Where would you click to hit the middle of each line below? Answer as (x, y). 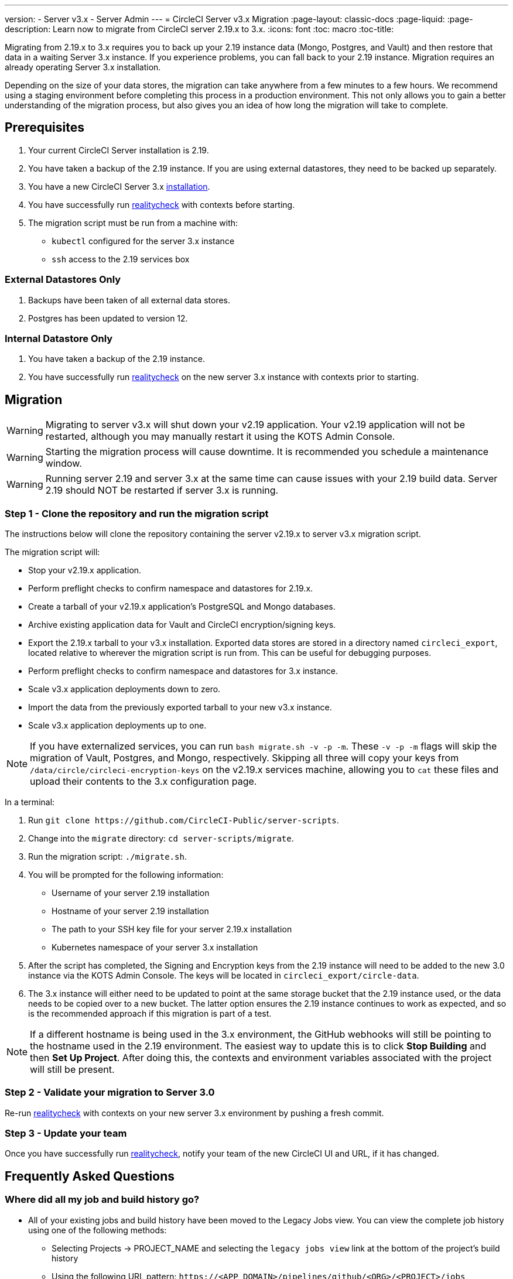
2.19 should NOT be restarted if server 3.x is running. (162, 490)
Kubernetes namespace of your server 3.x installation (155, 947)
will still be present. (72, 1069)
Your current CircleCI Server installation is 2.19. (119, 150)
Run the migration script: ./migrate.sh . (107, 856)
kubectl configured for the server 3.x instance (143, 241)
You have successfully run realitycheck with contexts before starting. (162, 204)
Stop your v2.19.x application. (85, 570)
